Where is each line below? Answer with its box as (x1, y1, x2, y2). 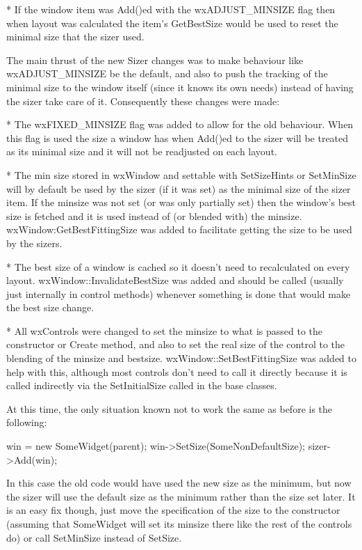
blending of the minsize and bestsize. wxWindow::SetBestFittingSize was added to (6, 351, 356, 366)
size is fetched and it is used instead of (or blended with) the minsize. (6, 208, 302, 223)
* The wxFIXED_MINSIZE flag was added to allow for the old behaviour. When (6, 117, 354, 132)
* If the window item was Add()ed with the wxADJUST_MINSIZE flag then (6, 2, 336, 16)
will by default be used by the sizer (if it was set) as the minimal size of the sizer (6, 181, 351, 196)
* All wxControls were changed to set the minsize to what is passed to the (6, 323, 323, 338)
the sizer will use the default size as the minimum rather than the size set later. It (6, 489, 356, 503)
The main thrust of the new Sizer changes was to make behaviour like (6, 52, 304, 67)
